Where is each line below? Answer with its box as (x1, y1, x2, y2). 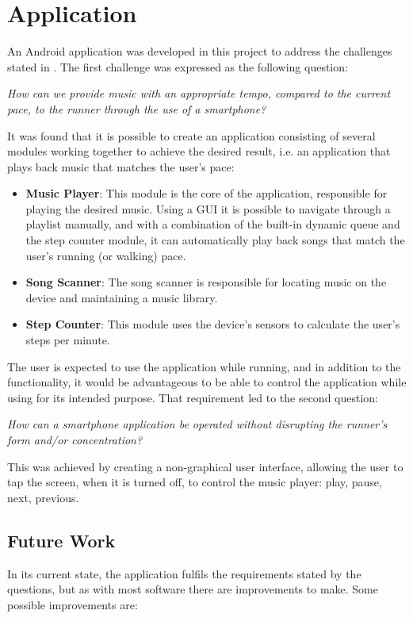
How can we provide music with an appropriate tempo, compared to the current (7, 85, 391, 102)
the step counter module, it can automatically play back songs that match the (25, 232, 405, 248)
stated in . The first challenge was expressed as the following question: (7, 58, 348, 75)
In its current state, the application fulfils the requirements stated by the (7, 565, 361, 582)
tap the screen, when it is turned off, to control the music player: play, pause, (7, 474, 382, 490)
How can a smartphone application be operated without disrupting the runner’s (7, 416, 388, 432)
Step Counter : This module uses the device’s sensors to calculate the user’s (25, 316, 400, 332)
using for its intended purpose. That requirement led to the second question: (7, 389, 379, 405)
